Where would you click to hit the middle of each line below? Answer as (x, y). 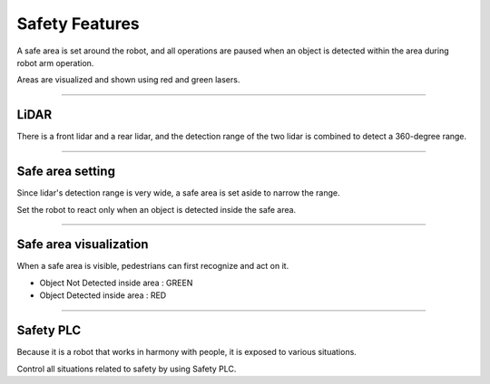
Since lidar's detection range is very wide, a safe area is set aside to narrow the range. (178, 193)
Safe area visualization (83, 245)
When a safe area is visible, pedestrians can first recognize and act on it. (153, 266)
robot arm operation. (55, 62)
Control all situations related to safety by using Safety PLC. (127, 369)
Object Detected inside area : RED (103, 295)
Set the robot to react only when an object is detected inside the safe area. (157, 209)
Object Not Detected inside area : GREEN (116, 283)
